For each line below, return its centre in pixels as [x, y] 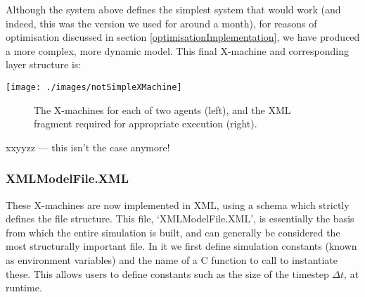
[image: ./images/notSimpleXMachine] [94, 87]
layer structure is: [44, 64]
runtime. [24, 287]
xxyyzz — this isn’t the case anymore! [88, 147]
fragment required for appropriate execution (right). [146, 124]
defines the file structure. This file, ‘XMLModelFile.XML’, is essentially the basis [180, 219]
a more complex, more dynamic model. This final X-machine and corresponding [177, 50]
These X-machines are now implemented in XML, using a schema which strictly [178, 204]
